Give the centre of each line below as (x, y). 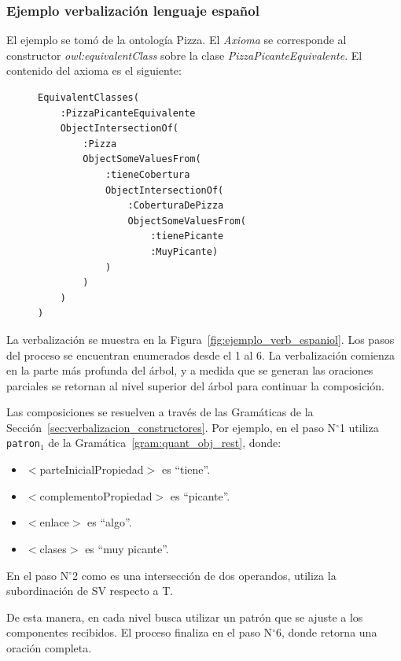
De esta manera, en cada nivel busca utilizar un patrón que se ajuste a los (185, 617)
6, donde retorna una (326, 632)
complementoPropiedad (96, 495)
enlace (54, 522)
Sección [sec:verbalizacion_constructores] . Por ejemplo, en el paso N (171, 427)
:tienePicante (187, 236)
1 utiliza (359, 427)
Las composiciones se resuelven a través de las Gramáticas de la (160, 412)
